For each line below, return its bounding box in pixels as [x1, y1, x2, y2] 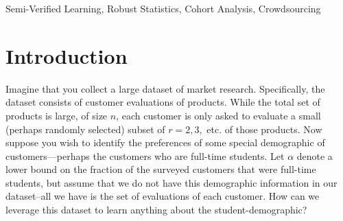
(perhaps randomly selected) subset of [5, 121, 165, 136]
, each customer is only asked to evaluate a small [116, 108, 321, 122]
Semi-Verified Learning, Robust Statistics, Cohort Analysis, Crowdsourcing [5, 1, 321, 15]
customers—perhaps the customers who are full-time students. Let [5, 148, 285, 163]
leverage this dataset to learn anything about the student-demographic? [5, 202, 307, 217]
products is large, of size [5, 108, 108, 122]
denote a [296, 148, 333, 163]
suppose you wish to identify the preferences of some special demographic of [5, 135, 325, 150]
